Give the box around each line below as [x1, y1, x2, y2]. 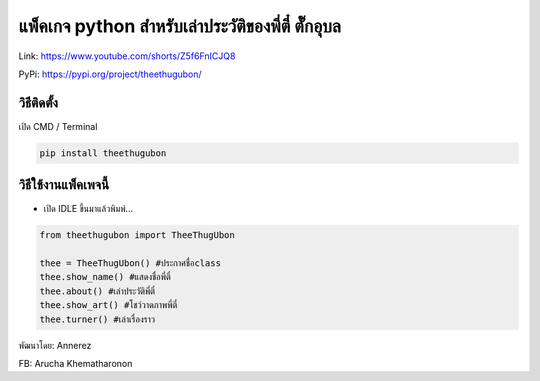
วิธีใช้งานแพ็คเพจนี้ [18, 176, 110, 194]
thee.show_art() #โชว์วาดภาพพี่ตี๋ [39, 300, 178, 311]
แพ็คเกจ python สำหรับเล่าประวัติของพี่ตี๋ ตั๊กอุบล [18, 15, 342, 37]
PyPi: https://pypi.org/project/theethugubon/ [18, 68, 202, 80]
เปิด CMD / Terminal [18, 120, 98, 132]
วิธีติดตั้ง [18, 94, 59, 111]
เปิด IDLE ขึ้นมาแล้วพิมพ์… [43, 203, 134, 215]
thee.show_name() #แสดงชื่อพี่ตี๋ [39, 271, 172, 283]
